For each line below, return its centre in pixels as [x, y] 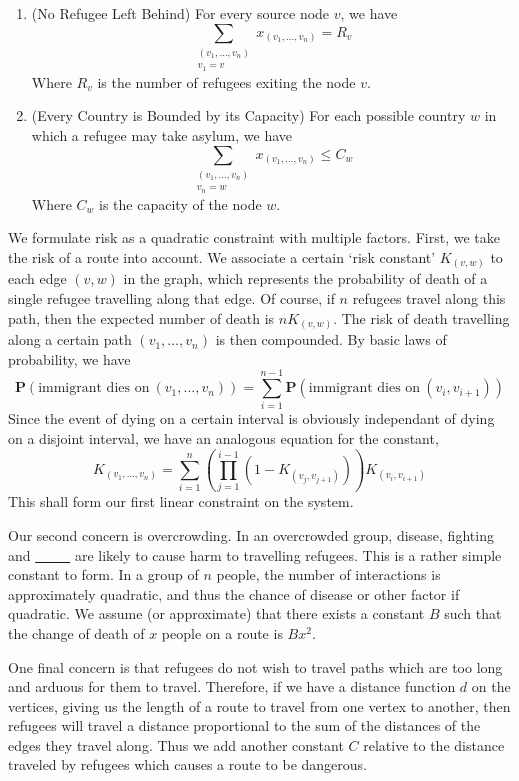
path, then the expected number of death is [141, 317]
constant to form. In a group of [103, 574]
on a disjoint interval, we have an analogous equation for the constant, [223, 438]
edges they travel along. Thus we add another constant [176, 744]
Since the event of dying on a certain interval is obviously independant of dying [251, 418]
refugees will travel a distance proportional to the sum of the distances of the [244, 725]
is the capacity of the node [180, 203]
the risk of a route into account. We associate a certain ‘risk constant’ [222, 256]
